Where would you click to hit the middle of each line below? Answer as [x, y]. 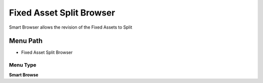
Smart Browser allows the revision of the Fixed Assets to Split [71, 27]
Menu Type [23, 65]
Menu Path [26, 41]
